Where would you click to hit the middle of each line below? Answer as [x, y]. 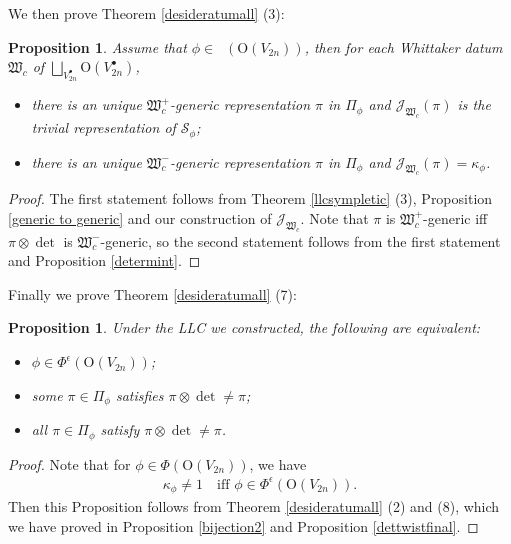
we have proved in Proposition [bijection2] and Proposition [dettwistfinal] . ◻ [243, 525]
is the [474, 104]
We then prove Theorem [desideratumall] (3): [146, 13]
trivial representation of [103, 127]
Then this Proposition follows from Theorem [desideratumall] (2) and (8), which [254, 506]
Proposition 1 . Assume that [97, 46]
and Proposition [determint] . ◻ [104, 260]
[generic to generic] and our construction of [140, 217]
